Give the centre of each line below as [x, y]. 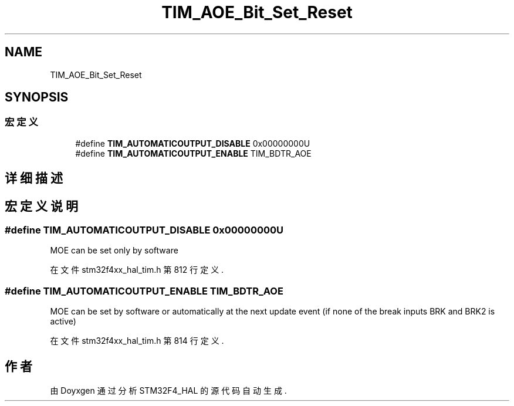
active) [63, 322]
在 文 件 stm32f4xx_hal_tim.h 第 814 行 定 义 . [137, 341]
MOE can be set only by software [114, 251]
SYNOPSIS [37, 97]
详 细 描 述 [34, 178]
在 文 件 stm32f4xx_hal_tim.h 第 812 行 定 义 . [137, 270]
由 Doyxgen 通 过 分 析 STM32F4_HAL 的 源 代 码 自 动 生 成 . [168, 391]
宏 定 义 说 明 [41, 206]
